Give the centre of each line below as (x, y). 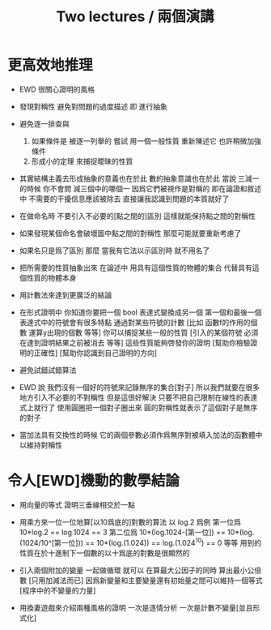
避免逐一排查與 (44, 123)
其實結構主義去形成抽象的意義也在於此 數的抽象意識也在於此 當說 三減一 (139, 178)
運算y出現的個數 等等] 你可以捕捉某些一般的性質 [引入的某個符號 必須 (144, 332)
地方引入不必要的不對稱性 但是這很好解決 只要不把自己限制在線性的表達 (138, 397)
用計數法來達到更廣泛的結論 (66, 295)
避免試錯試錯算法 (48, 370)
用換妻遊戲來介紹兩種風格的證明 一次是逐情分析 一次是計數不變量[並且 (136, 607)
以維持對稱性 (40, 445)
